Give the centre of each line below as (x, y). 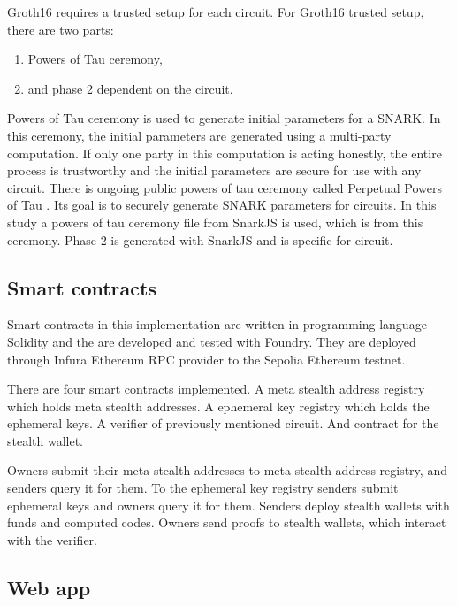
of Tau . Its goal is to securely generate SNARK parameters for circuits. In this (222, 205)
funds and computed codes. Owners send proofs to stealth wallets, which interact (227, 522)
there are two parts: (61, 29)
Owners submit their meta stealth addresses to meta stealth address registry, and (227, 470)
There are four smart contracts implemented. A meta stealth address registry (216, 389)
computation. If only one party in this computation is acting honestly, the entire (225, 153)
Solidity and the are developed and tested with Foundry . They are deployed (212, 341)
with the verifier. (52, 539)
